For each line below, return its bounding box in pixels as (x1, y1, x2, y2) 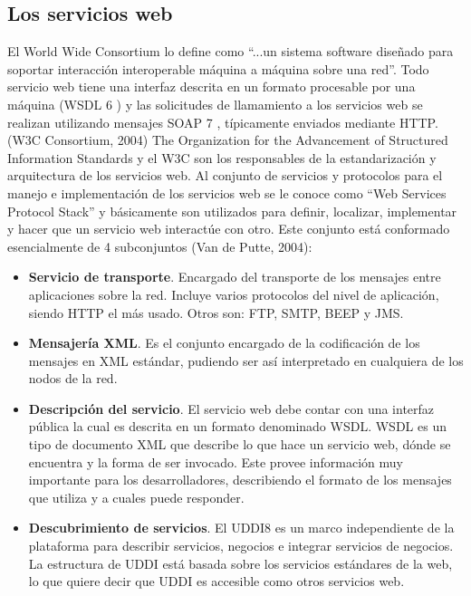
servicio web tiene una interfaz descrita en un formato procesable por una (7, 77, 416, 96)
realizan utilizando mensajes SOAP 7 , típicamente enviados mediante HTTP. (7, 112, 438, 131)
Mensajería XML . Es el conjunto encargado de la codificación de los (28, 333, 420, 352)
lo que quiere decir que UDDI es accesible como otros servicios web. (28, 572, 405, 591)
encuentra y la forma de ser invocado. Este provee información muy (28, 452, 403, 471)
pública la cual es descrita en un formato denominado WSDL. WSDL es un (28, 417, 447, 436)
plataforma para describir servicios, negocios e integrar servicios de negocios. (28, 536, 454, 555)
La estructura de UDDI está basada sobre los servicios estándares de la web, (28, 553, 453, 572)
